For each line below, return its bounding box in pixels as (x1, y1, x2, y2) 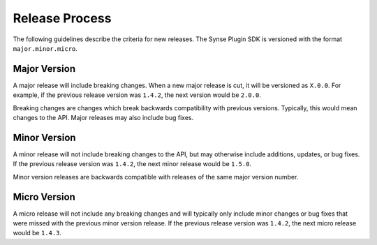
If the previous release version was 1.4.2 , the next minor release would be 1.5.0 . (13, 160, 251, 168)
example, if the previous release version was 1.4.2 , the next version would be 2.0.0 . (13, 91, 261, 99)
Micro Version (13, 191, 76, 202)
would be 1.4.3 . (13, 229, 62, 237)
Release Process (13, 10, 112, 26)
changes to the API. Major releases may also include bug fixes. (13, 114, 194, 122)
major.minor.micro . (13, 44, 78, 52)
